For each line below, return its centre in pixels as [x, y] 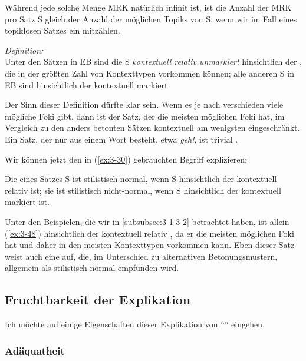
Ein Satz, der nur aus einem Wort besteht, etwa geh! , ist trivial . [121, 139]
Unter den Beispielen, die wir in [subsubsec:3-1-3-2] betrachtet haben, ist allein [147, 221]
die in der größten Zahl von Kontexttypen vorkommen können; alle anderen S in [149, 73]
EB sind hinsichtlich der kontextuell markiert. [88, 85]
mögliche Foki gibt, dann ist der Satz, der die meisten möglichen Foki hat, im [145, 116]
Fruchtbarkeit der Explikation [98, 299]
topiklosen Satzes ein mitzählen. [62, 30]
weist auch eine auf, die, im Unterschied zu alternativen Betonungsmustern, [141, 256]
